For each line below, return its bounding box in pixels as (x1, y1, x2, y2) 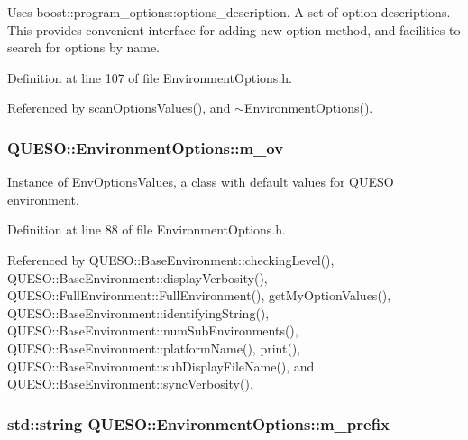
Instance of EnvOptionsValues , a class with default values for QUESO (7, 172, 394, 191)
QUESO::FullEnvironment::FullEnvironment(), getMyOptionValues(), (7, 286, 391, 305)
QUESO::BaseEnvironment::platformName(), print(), (7, 338, 301, 357)
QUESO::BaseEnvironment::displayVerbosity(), (7, 268, 268, 287)
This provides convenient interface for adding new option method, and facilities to (7, 20, 461, 39)
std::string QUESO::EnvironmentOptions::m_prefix (7, 412, 390, 435)
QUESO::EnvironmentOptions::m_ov (7, 136, 284, 159)
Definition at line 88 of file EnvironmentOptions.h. (7, 220, 286, 239)
